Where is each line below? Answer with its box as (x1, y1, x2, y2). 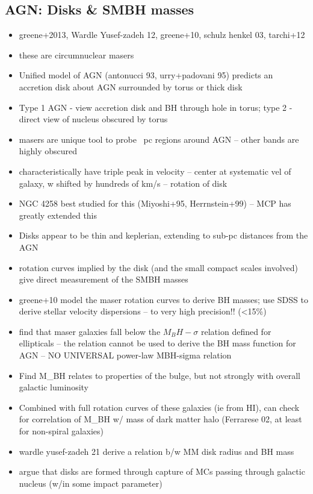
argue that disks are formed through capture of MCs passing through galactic (19, 465, 305, 478)
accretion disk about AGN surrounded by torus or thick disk (19, 80, 243, 93)
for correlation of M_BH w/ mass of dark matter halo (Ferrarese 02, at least (19, 413, 302, 425)
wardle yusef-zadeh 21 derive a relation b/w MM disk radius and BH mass (19, 445, 294, 457)
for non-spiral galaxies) (19, 425, 104, 437)
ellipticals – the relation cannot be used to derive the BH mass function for (19, 337, 296, 349)
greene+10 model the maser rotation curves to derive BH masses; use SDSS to (19, 293, 308, 305)
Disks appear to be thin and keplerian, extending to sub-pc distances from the (19, 229, 308, 242)
